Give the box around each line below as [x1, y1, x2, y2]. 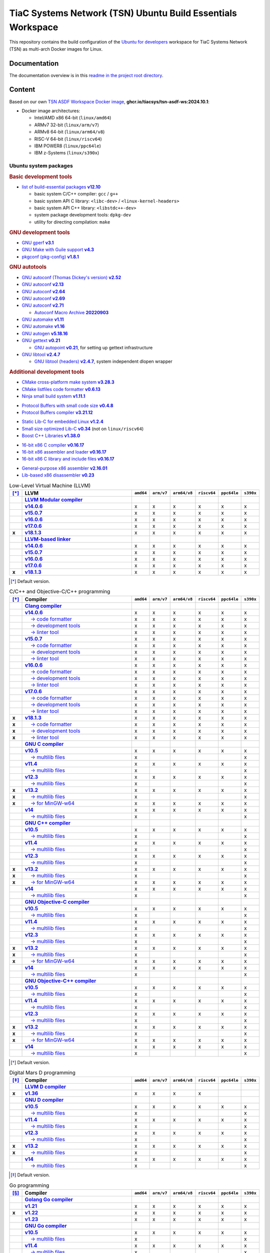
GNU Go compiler [24, 1222, 67, 1229]
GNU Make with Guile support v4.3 [21, 247, 94, 253]
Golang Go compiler [24, 1196, 73, 1203]
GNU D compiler [24, 1097, 64, 1104]
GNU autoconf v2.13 [21, 281, 64, 288]
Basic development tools [9, 173, 72, 180]
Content [9, 85, 35, 94]
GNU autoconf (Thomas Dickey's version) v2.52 [21, 274, 121, 280]
